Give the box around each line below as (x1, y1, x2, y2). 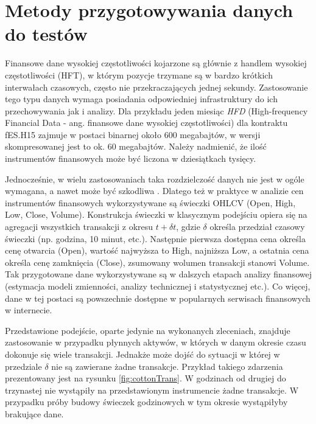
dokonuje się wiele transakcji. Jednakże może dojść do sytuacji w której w (5, 347, 280, 360)
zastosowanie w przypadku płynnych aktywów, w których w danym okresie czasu (5, 336, 306, 349)
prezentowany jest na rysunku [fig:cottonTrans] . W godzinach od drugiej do (5, 372, 286, 384)
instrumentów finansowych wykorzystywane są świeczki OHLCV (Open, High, (5, 196, 296, 209)
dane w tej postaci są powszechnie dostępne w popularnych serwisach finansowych (5, 291, 311, 304)
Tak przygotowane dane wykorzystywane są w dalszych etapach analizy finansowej (5, 268, 312, 280)
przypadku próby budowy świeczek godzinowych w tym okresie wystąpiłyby (5, 395, 288, 408)
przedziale (5, 360, 42, 372)
